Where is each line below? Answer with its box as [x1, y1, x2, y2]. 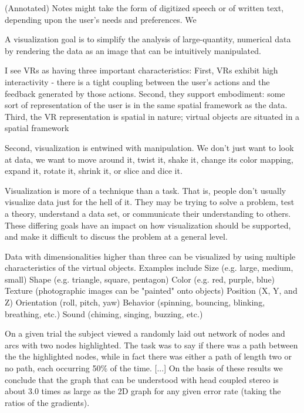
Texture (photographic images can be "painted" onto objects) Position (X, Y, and [5, 284, 298, 297]
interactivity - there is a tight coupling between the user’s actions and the [5, 75, 270, 88]
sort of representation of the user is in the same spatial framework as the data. [5, 99, 288, 111]
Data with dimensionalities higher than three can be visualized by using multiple [5, 250, 296, 262]
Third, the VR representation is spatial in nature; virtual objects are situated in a [5, 110, 300, 122]
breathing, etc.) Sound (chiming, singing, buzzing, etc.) [5, 307, 203, 320]
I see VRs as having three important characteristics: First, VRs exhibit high [5, 64, 278, 76]
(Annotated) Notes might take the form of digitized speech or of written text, [5, 2, 284, 14]
